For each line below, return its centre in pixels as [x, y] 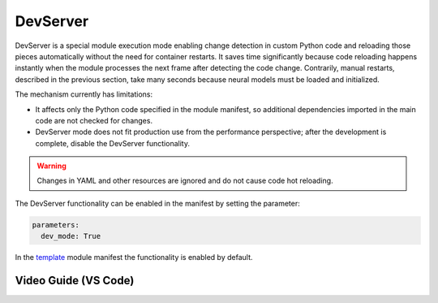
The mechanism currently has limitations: [84, 94]
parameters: [56, 225]
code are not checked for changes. [94, 120]
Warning [52, 166]
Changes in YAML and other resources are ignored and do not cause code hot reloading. [185, 181]
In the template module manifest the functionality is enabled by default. [134, 258]
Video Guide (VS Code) [75, 281]
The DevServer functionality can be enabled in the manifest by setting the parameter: [157, 203]
